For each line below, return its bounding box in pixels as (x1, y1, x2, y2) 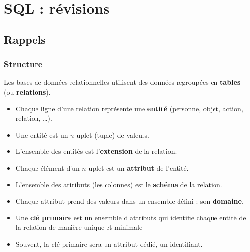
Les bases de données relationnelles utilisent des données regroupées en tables (4, 77, 241, 87)
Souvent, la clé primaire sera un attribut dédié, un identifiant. (15, 238, 203, 249)
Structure (4, 58, 43, 70)
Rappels (4, 32, 46, 47)
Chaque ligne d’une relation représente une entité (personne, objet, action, (15, 103, 243, 113)
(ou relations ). (4, 86, 51, 97)
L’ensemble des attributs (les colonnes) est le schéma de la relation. (15, 179, 222, 189)
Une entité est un (15, 129, 68, 140)
